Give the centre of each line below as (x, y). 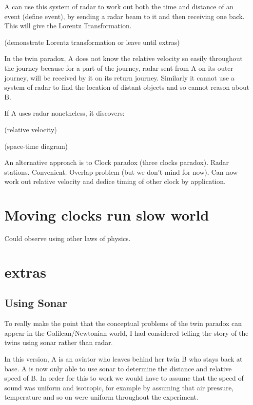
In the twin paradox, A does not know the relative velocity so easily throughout (124, 58)
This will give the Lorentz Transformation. (68, 26)
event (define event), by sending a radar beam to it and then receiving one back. (125, 16)
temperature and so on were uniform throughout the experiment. (101, 397)
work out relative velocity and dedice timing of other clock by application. (115, 181)
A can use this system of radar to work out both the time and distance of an (119, 6)
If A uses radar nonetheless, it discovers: (65, 113)
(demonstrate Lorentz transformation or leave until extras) (92, 42)
